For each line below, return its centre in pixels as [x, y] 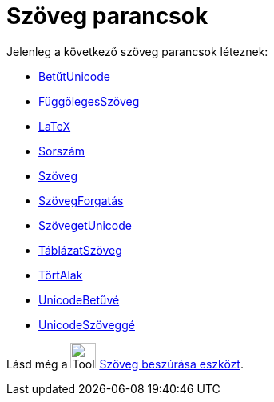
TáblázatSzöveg [80, 250]
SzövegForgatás [81, 200]
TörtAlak [61, 275]
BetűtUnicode [74, 76]
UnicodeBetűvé [79, 299]
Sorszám [62, 151]
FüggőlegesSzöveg [89, 101]
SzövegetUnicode [85, 225]
